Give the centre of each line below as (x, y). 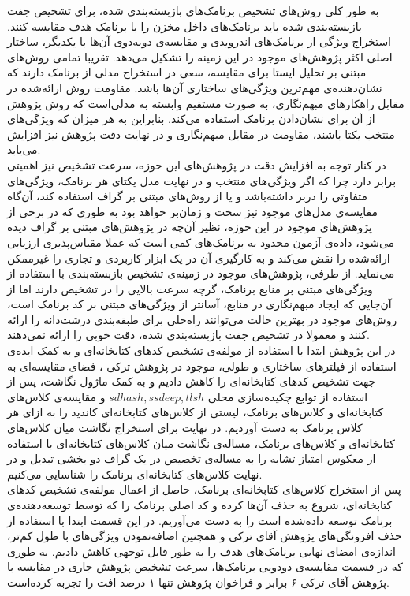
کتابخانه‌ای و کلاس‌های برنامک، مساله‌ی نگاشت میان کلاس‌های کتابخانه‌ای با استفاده (201, 443)
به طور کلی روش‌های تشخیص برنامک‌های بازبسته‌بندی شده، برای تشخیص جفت (193, 10)
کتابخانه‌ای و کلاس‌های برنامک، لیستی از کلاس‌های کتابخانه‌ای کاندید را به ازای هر (196, 412)
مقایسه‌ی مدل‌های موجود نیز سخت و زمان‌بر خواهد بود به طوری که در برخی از (193, 211)
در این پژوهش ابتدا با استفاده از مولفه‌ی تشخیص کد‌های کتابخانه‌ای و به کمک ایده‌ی (201, 350)
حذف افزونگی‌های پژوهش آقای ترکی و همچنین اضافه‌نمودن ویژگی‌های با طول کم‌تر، (205, 536)
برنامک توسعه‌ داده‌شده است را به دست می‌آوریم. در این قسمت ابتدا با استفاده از (200, 520)
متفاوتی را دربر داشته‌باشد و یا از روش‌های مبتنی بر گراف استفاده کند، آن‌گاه (188, 196)
